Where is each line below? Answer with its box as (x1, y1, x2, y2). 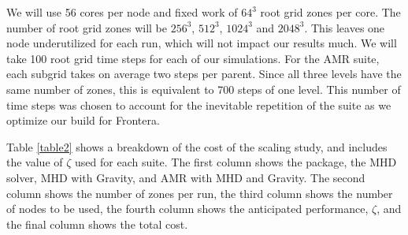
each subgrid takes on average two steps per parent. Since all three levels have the (6, 65, 402, 82)
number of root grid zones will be (6, 19, 167, 35)
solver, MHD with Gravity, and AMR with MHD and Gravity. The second (6, 169, 365, 185)
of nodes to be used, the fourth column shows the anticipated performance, (6, 200, 369, 217)
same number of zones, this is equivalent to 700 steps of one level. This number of (6, 80, 401, 97)
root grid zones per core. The (260, 4, 401, 20)
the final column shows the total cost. (6, 215, 188, 232)
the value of (6, 154, 63, 170)
